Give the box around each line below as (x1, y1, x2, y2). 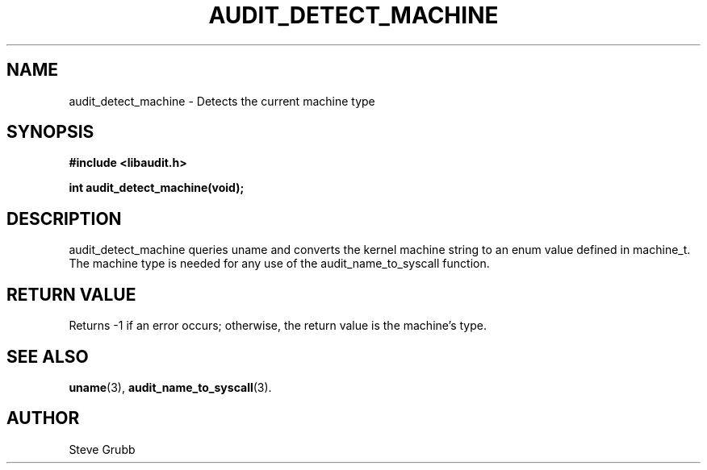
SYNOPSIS (6, 122, 94, 143)
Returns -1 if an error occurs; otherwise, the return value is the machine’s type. (69, 318, 487, 333)
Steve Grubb (69, 442, 136, 456)
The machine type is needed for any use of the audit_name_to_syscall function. (69, 256, 490, 271)
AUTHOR (6, 408, 80, 429)
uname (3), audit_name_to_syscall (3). (69, 380, 272, 394)
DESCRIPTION (6, 208, 122, 229)
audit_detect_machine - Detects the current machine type (69, 94, 375, 108)
